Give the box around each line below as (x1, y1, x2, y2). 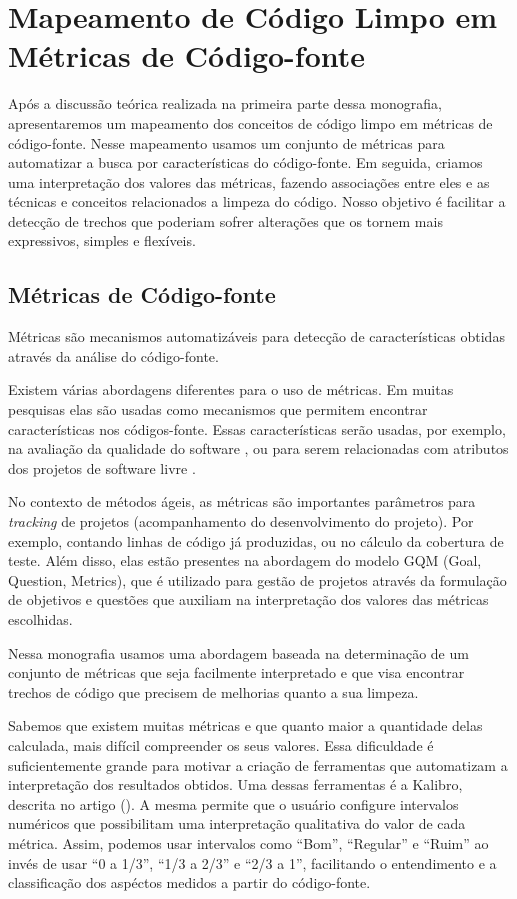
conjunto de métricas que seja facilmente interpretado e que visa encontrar (8, 662, 465, 683)
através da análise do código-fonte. (8, 345, 219, 366)
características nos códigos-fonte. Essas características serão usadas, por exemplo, (8, 418, 506, 439)
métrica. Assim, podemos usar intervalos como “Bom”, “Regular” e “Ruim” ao (8, 832, 489, 853)
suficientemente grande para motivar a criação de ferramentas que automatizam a (8, 754, 508, 775)
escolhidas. (8, 608, 73, 629)
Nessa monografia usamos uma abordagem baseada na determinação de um (8, 642, 469, 663)
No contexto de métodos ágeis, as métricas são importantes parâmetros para (8, 491, 476, 512)
